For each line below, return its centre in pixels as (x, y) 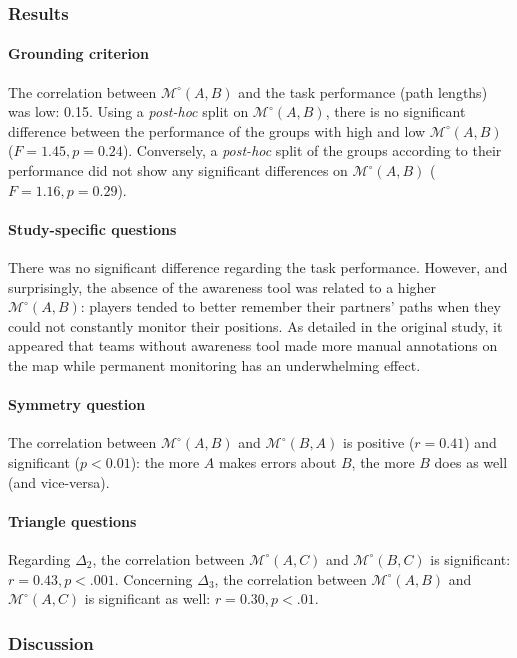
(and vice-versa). (59, 481)
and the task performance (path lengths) (363, 91)
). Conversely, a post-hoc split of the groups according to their (312, 150)
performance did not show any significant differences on (178, 170)
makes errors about (277, 461)
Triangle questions (72, 520)
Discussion (51, 642)
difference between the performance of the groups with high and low (217, 130)
